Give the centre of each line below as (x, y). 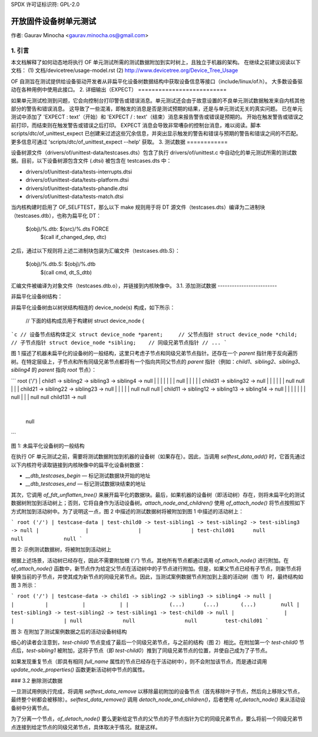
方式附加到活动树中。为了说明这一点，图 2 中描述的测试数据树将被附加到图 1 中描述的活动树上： (127, 511)
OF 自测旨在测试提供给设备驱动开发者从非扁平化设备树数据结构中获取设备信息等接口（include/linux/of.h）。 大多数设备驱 (157, 81)
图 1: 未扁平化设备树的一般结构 (48, 446)
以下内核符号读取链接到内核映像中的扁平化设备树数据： (78, 465)
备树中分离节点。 (32, 707)
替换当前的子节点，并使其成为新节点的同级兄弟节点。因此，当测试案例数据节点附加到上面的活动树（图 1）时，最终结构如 (157, 577)
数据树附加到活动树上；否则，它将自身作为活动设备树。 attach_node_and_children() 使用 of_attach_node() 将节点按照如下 (158, 503)
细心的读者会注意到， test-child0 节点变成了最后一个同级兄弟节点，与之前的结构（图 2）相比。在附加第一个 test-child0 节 (158, 643)
